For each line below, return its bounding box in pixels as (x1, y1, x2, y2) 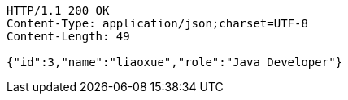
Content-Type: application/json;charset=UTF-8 (7, 17, 308, 30)
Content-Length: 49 (7, 30, 130, 43)
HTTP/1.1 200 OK (7, 4, 110, 17)
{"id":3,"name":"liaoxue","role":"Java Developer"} (7, 56, 343, 69)
